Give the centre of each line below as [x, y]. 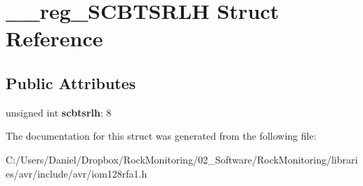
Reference [54, 38]
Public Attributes [71, 82]
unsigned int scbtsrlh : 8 [59, 112]
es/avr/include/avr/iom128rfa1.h [77, 173]
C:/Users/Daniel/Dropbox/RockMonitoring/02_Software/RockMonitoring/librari [182, 159]
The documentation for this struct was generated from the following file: [161, 136]
